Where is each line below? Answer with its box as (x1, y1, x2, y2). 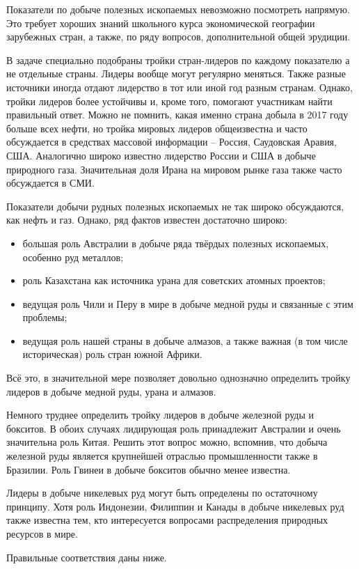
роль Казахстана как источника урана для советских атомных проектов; (22, 273, 326, 288)
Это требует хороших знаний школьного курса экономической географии (6, 15, 315, 30)
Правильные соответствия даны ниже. (6, 549, 167, 564)
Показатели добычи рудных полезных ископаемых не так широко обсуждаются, (6, 198, 344, 213)
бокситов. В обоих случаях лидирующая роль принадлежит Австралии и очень (6, 421, 341, 435)
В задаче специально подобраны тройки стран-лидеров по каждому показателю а (6, 52, 350, 67)
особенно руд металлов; (22, 249, 124, 264)
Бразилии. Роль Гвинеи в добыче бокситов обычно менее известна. (6, 462, 291, 476)
